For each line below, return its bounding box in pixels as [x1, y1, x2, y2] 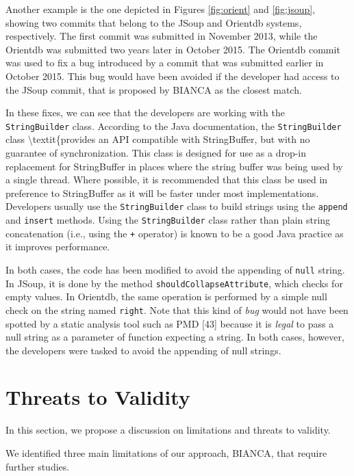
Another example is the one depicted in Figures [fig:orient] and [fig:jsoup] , [5, 2, 316, 16]
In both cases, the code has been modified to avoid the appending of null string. [5, 262, 345, 276]
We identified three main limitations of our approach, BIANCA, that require [5, 446, 327, 460]
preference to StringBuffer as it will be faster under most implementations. [5, 185, 319, 200]
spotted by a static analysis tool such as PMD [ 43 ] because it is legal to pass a [5, 316, 334, 330]
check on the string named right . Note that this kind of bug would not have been [5, 302, 349, 317]
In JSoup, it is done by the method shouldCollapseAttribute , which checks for [5, 276, 343, 290]
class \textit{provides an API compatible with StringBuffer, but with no [5, 132, 310, 146]
